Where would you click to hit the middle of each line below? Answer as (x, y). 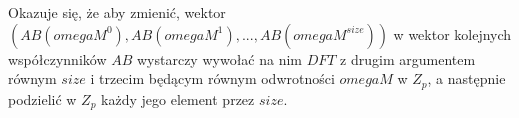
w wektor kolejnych (452, 33)
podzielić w (42, 98)
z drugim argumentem (408, 58)
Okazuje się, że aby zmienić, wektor (117, 12)
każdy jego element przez (178, 98)
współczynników (57, 58)
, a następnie (466, 78)
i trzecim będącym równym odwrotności (212, 78)
